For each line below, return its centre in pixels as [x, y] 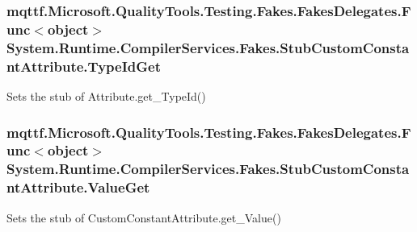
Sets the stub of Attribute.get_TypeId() [106, 95]
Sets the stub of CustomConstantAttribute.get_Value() [144, 217]
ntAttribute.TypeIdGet [84, 66]
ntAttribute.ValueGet [78, 187]
